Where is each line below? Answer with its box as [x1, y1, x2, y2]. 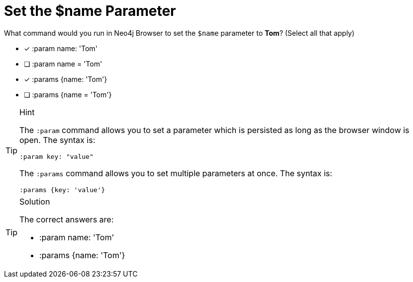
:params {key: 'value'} [19, 186, 105, 194]
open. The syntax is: [19, 135, 96, 145]
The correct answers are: [19, 214, 114, 224]
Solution [19, 196, 50, 207]
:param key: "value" [19, 152, 94, 160]
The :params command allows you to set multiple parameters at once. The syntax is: [19, 168, 332, 178]
